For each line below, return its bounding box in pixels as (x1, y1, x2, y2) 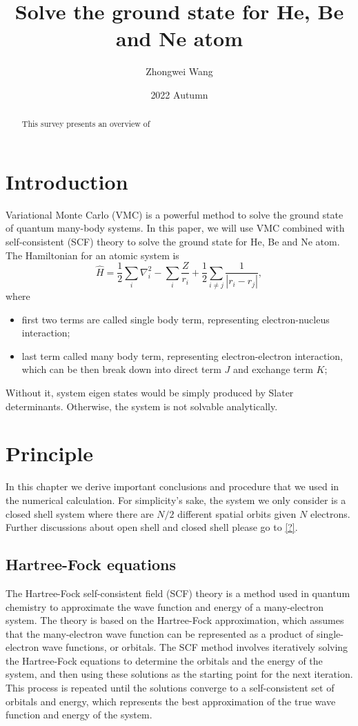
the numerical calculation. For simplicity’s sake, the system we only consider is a (6, 492, 346, 507)
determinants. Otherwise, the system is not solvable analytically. (6, 399, 278, 413)
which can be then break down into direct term (21, 362, 221, 376)
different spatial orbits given (177, 506, 297, 521)
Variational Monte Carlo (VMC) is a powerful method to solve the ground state (6, 207, 344, 221)
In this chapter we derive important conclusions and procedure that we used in (6, 479, 339, 494)
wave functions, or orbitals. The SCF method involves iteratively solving (41, 640, 348, 654)
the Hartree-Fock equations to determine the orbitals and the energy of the (6, 653, 323, 667)
